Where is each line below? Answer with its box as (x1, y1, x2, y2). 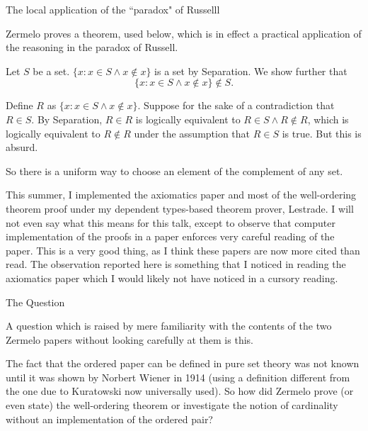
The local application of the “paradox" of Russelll (6, 2, 220, 16)
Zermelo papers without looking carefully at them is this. (6, 332, 253, 347)
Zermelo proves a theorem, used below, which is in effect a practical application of (6, 26, 362, 40)
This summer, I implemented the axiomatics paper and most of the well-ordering (6, 187, 357, 202)
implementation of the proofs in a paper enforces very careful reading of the (6, 229, 335, 244)
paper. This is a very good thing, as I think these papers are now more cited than (6, 242, 360, 257)
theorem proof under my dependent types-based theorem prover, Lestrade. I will (6, 201, 354, 216)
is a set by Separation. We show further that (154, 63, 347, 78)
